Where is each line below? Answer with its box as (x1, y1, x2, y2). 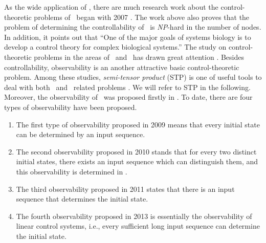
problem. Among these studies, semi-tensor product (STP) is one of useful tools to (4, 72, 262, 82)
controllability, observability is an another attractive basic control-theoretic (4, 61, 239, 72)
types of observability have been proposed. (4, 101, 137, 112)
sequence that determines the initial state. (16, 193, 148, 204)
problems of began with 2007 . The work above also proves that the (34, 11, 250, 22)
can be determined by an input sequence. (16, 129, 145, 140)
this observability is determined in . (16, 166, 127, 176)
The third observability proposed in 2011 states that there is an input (16, 183, 235, 194)
